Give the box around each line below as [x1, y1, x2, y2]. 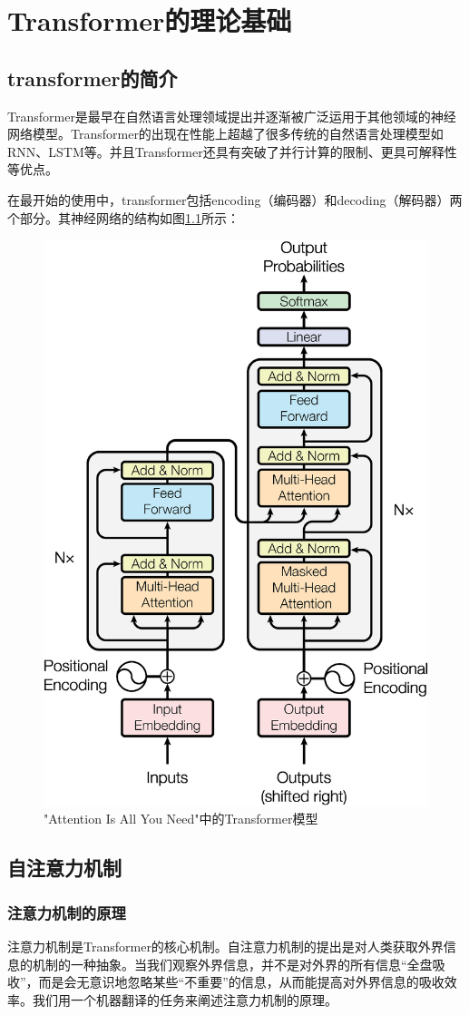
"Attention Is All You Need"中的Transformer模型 [44, 809, 318, 828]
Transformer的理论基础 [7, 2, 292, 39]
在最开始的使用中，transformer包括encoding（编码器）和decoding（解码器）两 [7, 190, 463, 209]
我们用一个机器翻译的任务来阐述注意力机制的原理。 [32, 990, 337, 1009]
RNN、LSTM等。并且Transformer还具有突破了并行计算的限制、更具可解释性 [7, 142, 457, 161]
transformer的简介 [7, 63, 178, 92]
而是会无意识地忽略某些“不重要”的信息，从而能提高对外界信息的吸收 [38, 972, 445, 991]
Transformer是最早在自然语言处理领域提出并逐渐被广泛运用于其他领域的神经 [7, 106, 456, 125]
